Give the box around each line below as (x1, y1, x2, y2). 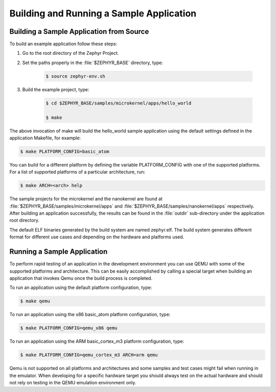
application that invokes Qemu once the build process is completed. (9, 275, 153, 281)
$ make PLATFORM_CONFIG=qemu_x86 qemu (20, 325, 118, 331)
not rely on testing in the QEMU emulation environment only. (9, 380, 136, 385)
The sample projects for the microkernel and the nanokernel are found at (9, 196, 163, 202)
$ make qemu (20, 298, 51, 304)
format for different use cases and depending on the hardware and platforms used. (9, 234, 185, 240)
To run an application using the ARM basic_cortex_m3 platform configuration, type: (9, 338, 185, 344)
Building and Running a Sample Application (9, 8, 197, 19)
